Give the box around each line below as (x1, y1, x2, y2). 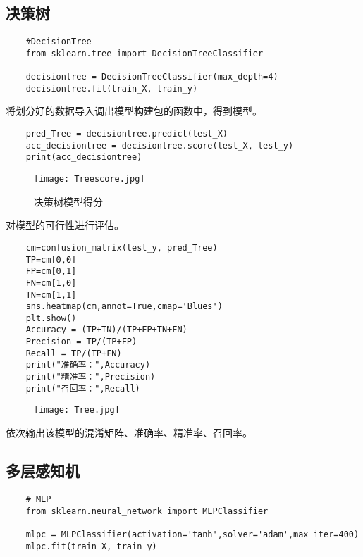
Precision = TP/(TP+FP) (25, 337, 137, 347)
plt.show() (25, 313, 77, 323)
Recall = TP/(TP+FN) (25, 348, 122, 358)
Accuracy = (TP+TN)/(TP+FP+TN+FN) (25, 325, 187, 335)
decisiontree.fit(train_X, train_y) (25, 83, 198, 94)
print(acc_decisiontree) (25, 152, 142, 163)
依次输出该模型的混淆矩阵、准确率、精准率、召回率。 (6, 425, 252, 440)
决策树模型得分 (34, 194, 103, 208)
